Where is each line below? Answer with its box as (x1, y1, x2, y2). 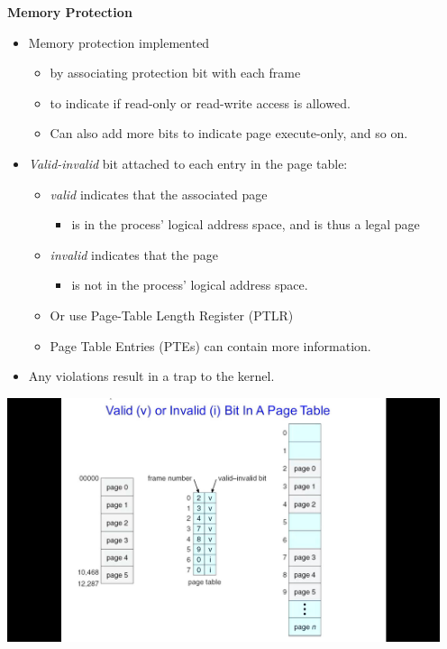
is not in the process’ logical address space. (71, 275, 308, 294)
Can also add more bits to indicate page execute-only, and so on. (50, 124, 408, 143)
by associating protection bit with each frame (50, 63, 301, 82)
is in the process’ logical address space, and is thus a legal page (71, 215, 420, 234)
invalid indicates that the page (50, 245, 218, 264)
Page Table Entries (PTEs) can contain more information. (50, 336, 371, 355)
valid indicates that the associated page (50, 184, 268, 203)
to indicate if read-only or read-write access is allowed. (50, 93, 351, 112)
